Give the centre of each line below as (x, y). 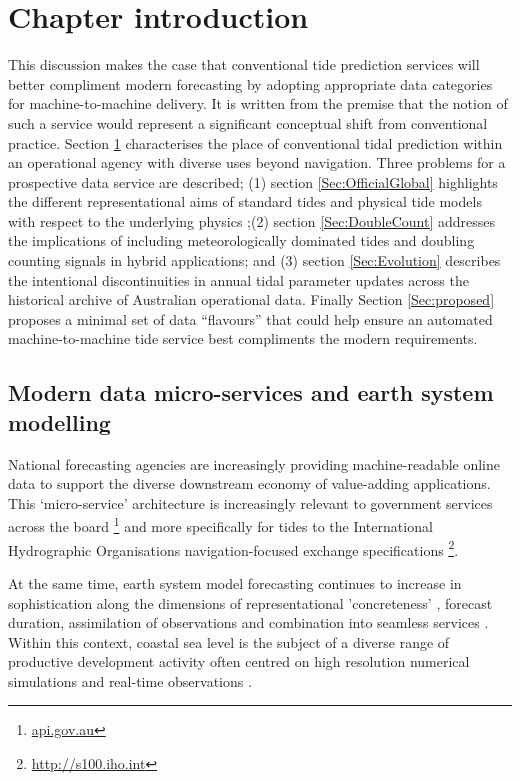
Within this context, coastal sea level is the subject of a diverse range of (229, 641)
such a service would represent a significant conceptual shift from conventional (248, 122)
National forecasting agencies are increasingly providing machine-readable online (254, 463)
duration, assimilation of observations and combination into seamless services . (248, 622)
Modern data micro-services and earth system (251, 392)
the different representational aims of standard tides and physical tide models (245, 201)
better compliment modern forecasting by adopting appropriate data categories (250, 83)
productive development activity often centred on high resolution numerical (239, 661)
